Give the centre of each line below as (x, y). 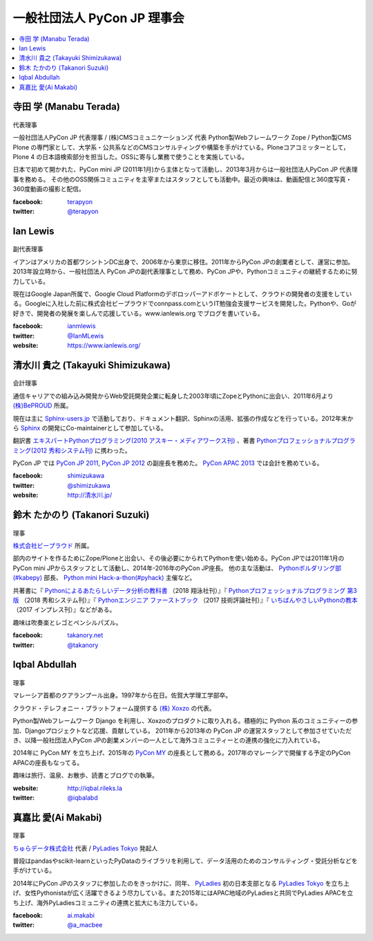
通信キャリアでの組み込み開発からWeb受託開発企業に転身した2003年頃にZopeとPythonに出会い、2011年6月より (173, 396)
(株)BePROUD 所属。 (42, 405)
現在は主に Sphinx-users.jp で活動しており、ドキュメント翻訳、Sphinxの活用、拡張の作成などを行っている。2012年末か (183, 418)
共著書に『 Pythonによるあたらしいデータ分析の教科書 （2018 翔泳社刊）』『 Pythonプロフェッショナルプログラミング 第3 (185, 590)
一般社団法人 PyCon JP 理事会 (98, 18)
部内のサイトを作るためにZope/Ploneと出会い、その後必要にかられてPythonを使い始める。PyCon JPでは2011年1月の (179, 558)
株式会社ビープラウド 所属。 (53, 546)
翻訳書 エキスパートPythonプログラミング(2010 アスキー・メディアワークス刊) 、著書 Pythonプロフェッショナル (172, 441)
